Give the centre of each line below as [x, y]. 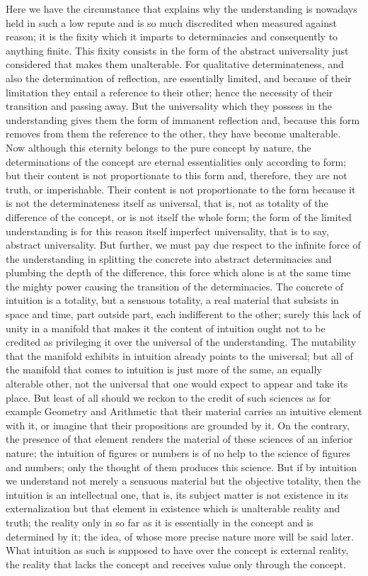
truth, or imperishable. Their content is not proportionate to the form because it [181, 189]
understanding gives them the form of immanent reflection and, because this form [183, 119]
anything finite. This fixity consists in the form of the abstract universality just [177, 50]
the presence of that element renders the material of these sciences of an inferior [179, 439]
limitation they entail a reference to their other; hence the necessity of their [169, 92]
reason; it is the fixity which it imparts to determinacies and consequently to [172, 36]
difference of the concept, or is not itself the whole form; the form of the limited [179, 216]
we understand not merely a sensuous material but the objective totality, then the [183, 481]
